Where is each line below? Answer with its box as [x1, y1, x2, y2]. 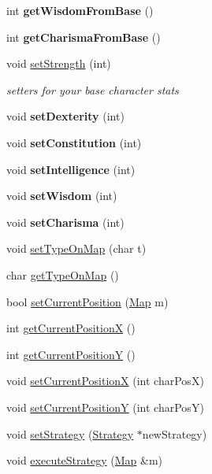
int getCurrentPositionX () [6, 320, 136, 336]
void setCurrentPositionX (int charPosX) [6, 372, 204, 389]
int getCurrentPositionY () [6, 346, 136, 362]
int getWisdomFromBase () [6, 2, 154, 18]
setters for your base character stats [6, 81, 179, 98]
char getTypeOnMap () [6, 266, 119, 283]
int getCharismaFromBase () [6, 28, 161, 45]
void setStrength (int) [6, 55, 111, 72]
